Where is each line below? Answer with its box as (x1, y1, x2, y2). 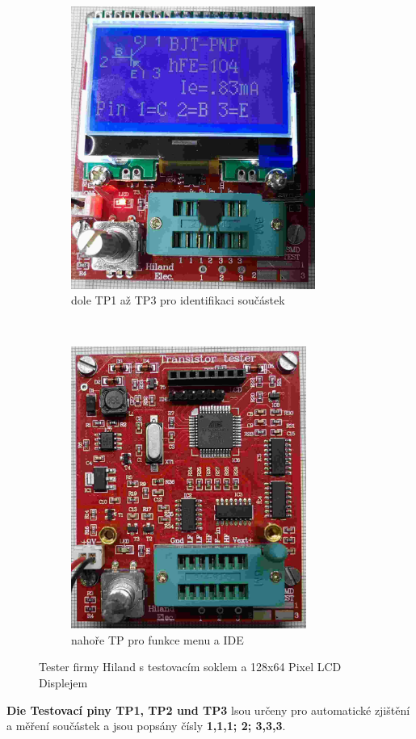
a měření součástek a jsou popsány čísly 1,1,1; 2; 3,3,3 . (6, 717, 286, 734)
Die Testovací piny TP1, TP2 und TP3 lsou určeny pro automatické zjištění (6, 701, 410, 718)
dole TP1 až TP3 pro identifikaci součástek (71, 292, 285, 309)
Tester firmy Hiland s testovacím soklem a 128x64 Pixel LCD (39, 658, 342, 675)
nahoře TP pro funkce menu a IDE (71, 631, 244, 648)
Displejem (39, 674, 88, 691)
